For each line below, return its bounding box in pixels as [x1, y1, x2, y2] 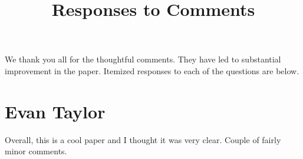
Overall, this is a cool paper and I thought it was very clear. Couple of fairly [5, 133, 281, 145]
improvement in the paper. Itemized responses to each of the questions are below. [5, 64, 299, 77]
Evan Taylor [5, 99, 106, 123]
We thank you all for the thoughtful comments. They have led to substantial [5, 53, 281, 65]
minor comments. [5, 145, 67, 157]
